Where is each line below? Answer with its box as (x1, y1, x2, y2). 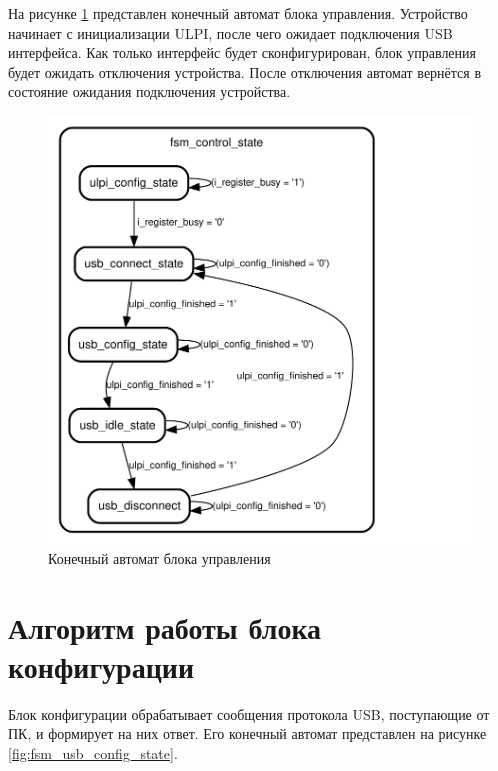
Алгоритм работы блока (8, 606, 322, 647)
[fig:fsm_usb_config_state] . (8, 742, 178, 763)
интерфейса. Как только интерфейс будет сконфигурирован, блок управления (8, 42, 477, 63)
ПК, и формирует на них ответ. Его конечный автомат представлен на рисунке (8, 723, 487, 744)
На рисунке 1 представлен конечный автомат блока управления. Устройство (8, 3, 468, 23)
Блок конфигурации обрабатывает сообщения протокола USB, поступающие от (8, 703, 490, 724)
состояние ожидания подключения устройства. (8, 81, 291, 102)
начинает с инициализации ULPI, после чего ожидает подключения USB (8, 22, 453, 43)
